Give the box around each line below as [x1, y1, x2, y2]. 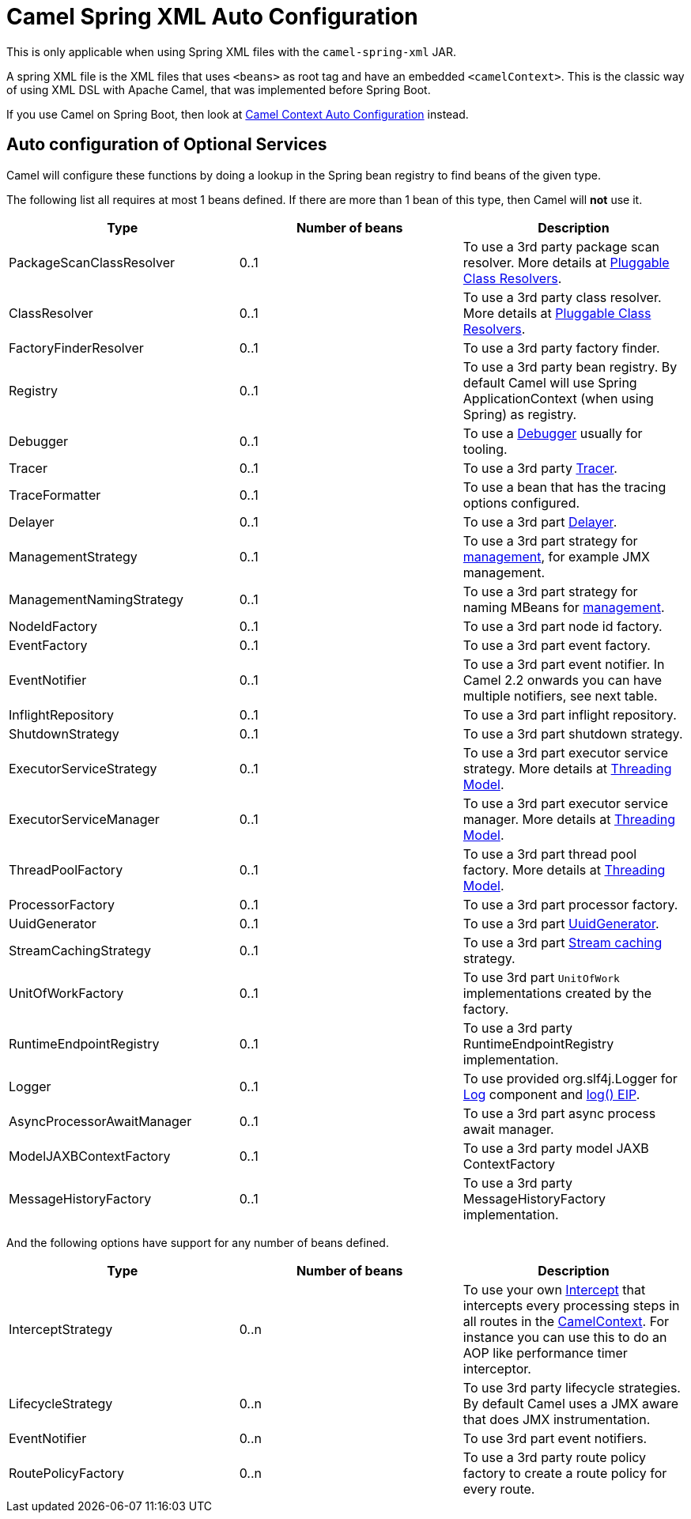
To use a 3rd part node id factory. [463, 618, 663, 634]
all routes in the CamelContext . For [463, 1313, 670, 1329]
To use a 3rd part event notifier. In [463, 656, 665, 672]
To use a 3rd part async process [463, 1105, 656, 1121]
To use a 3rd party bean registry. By [463, 358, 678, 375]
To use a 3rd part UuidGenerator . [463, 915, 659, 931]
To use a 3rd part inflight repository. [463, 706, 677, 723]
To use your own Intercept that [463, 1281, 646, 1298]
